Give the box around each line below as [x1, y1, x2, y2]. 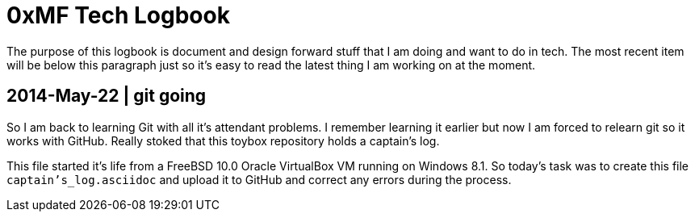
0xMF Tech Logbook [6, 2, 230, 29]
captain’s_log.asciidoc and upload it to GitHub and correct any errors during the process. [6, 172, 512, 187]
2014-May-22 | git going [6, 86, 207, 107]
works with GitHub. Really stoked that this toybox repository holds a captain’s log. [6, 133, 440, 148]
